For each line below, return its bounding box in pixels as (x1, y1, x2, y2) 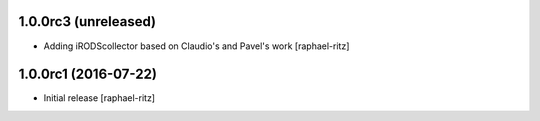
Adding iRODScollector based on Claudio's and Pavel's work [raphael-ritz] (43, 40, 350, 52)
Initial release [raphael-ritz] (43, 92, 155, 104)
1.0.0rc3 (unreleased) (18, 13, 157, 30)
